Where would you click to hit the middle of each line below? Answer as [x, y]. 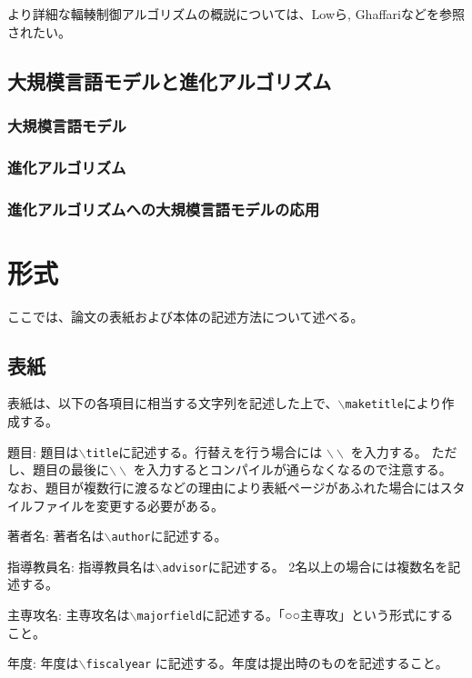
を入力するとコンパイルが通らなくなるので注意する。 [292, 469]
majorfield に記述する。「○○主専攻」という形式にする [295, 615]
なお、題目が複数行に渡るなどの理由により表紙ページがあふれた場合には [224, 487]
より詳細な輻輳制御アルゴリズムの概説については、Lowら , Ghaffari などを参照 [236, 14]
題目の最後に [70, 469]
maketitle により [393, 403]
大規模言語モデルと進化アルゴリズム [170, 80]
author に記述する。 [169, 536]
